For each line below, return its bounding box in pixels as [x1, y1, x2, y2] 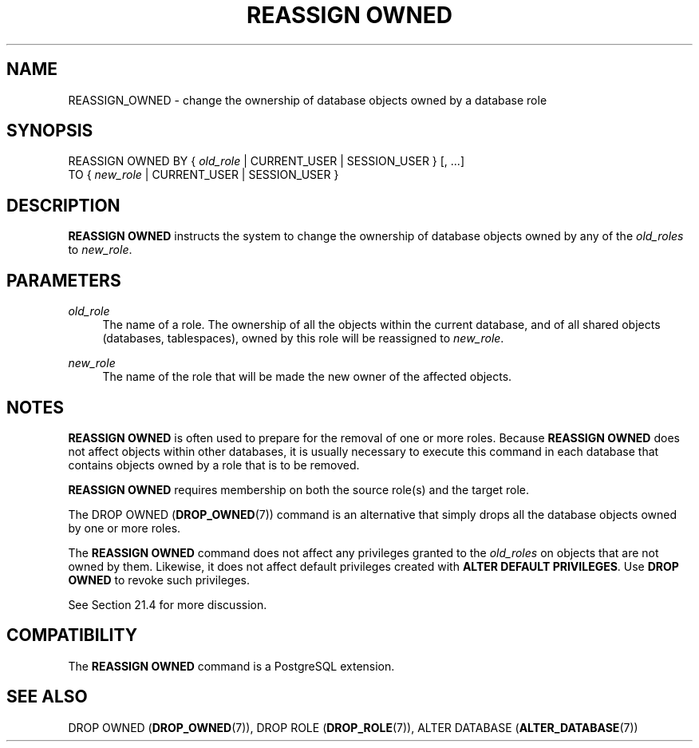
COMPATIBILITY [6, 625, 137, 646]
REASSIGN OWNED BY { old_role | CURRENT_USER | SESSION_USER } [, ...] [68, 154, 465, 168]
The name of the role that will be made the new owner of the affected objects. [102, 370, 512, 384]
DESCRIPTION [6, 195, 120, 216]
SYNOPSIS [6, 121, 93, 141]
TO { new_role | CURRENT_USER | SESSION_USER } [68, 168, 339, 182]
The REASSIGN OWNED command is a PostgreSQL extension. [68, 659, 395, 673]
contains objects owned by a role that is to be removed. [68, 457, 360, 472]
